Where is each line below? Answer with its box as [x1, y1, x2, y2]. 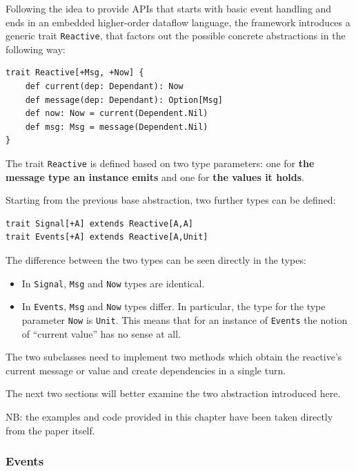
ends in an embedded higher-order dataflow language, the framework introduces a [6, 15, 350, 29]
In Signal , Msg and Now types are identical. [21, 276, 205, 290]
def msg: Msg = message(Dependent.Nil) [25, 122, 208, 132]
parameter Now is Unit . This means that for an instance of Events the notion [21, 312, 348, 327]
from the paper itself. [6, 423, 95, 437]
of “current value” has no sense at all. [21, 326, 181, 340]
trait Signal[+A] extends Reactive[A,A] [6, 218, 194, 229]
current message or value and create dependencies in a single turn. [6, 363, 286, 377]
